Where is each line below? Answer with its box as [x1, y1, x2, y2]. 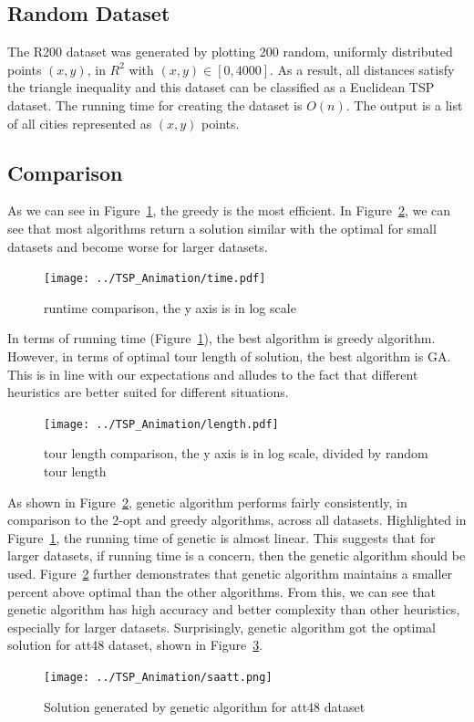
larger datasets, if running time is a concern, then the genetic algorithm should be [7, 546, 466, 565]
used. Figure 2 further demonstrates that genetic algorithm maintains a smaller [7, 564, 453, 582]
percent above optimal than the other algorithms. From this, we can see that [7, 581, 436, 601]
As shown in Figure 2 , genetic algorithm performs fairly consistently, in [7, 492, 407, 511]
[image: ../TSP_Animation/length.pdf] [44, 417, 279, 431]
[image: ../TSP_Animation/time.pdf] [44, 272, 266, 286]
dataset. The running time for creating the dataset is [7, 95, 303, 114]
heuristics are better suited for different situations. [7, 382, 289, 402]
